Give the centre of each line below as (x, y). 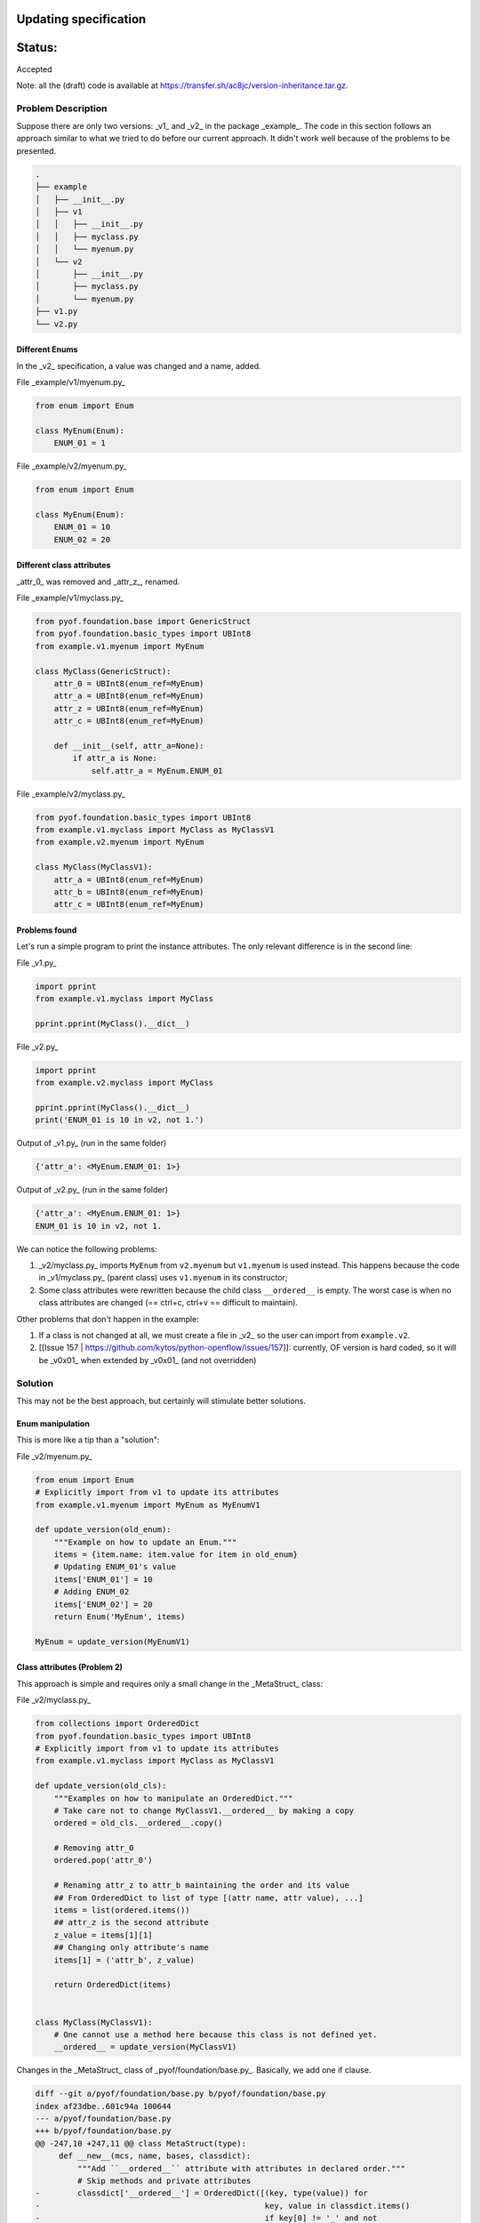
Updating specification (81, 19)
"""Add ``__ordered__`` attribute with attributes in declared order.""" (241, 2168)
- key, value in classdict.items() (223, 2206)
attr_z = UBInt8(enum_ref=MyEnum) (129, 708)
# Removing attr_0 (94, 1848)
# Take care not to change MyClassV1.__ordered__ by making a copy (204, 1810)
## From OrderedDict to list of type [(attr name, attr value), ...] (208, 1898)
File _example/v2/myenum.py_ (72, 466)
